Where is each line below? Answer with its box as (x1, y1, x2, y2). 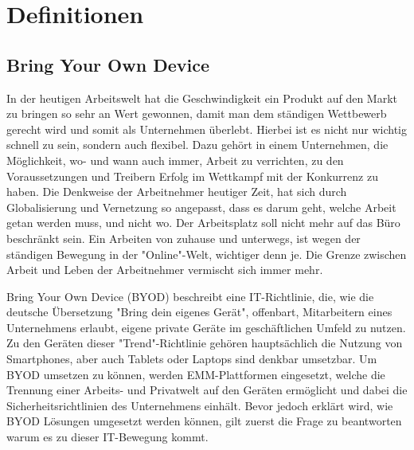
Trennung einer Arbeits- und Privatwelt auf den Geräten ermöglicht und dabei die (6, 382, 408, 398)
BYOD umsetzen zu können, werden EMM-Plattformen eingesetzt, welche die (6, 366, 385, 382)
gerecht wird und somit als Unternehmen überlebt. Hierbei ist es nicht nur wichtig (6, 120, 407, 137)
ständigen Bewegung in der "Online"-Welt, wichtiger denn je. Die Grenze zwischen (6, 245, 407, 262)
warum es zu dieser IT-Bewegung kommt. (6, 428, 209, 445)
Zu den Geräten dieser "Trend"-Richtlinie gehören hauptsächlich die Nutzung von (6, 335, 403, 351)
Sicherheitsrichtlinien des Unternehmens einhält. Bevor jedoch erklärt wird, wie (6, 397, 393, 413)
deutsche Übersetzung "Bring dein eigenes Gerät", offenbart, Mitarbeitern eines (6, 303, 393, 320)
